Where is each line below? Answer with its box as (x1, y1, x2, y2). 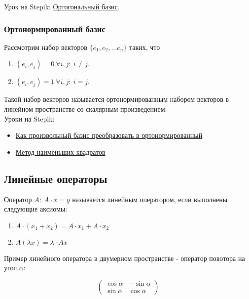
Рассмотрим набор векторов (4, 42, 87, 52)
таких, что (129, 42, 160, 52)
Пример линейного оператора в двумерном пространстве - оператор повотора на (4, 253, 245, 263)
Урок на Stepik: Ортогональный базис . (4, 1, 120, 11)
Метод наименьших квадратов (15, 146, 106, 157)
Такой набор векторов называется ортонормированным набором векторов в (4, 94, 229, 104)
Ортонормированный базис (4, 22, 106, 35)
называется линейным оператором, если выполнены (72, 194, 228, 204)
